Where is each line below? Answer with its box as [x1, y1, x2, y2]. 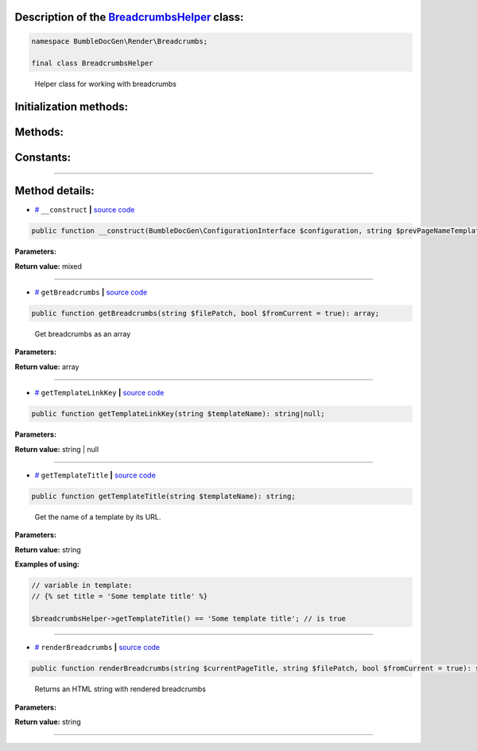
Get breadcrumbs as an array [34, 329, 131, 339]
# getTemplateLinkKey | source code [34, 388, 165, 398]
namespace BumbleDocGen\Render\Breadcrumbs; [31, 37, 208, 45]
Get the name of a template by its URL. [34, 512, 161, 521]
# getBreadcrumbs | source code [34, 287, 148, 298]
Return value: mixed [14, 261, 83, 270]
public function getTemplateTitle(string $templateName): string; [31, 492, 296, 500]
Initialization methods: [14, 100, 129, 114]
